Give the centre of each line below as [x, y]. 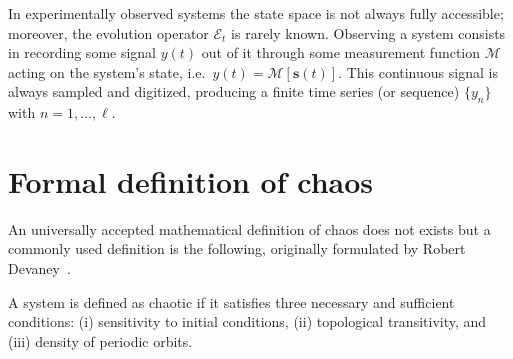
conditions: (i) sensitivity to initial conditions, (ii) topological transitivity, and [247, 321]
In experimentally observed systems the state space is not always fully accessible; [256, 13]
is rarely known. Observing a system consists [368, 32]
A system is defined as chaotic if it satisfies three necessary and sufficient [231, 301]
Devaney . [39, 268]
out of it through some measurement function [341, 52]
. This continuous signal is [418, 71]
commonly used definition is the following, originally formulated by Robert [237, 248]
